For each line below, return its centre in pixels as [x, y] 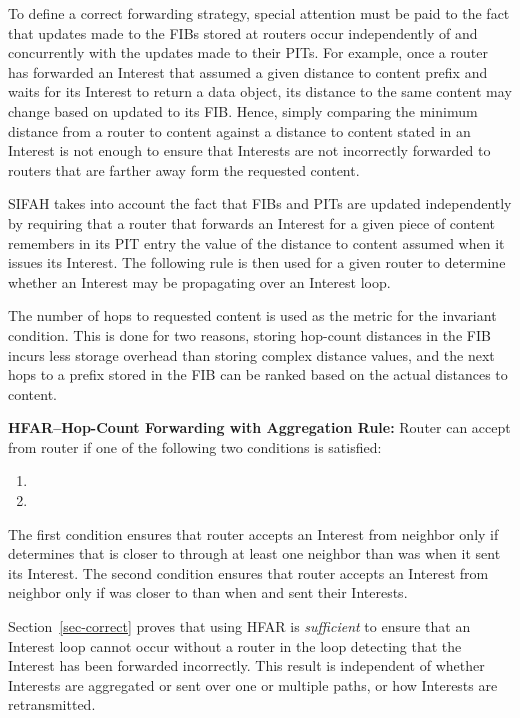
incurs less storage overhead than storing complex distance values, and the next [251, 354]
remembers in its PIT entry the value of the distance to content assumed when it [256, 242]
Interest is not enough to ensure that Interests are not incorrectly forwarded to [249, 150]
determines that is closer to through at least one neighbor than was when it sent [254, 553]
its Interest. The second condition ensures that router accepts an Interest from [248, 572]
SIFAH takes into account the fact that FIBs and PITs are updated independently [260, 203]
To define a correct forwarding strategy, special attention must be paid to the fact [259, 13]
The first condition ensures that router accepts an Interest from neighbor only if [253, 533]
